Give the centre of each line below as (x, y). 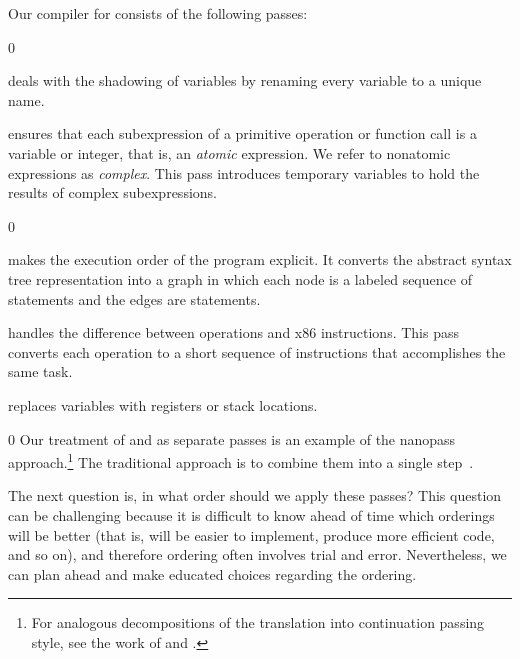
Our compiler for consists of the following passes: (158, 13)
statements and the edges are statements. (134, 298)
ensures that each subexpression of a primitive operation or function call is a (242, 133)
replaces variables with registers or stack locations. (163, 404)
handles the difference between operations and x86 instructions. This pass (233, 332)
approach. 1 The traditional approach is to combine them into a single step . (241, 460)
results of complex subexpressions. (112, 192)
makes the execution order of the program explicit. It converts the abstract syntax (260, 259)
